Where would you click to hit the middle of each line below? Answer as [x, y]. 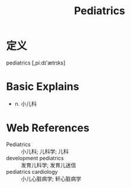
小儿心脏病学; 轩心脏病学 [51, 179]
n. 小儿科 [26, 103]
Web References [48, 128]
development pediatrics [35, 158]
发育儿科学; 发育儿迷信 [49, 165]
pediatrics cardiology [32, 171]
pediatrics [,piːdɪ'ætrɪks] [36, 63]
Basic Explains [43, 87]
